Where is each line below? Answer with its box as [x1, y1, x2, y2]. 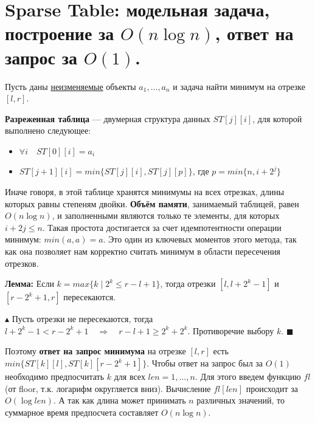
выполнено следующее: [5, 124, 91, 137]
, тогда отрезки [160, 277, 216, 290]
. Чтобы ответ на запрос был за [147, 357, 263, 369]
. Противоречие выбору [187, 324, 274, 337]
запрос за [5, 44, 77, 69]
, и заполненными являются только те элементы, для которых [52, 209, 280, 222]
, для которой [252, 112, 302, 125]
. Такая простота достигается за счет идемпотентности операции [42, 221, 282, 233]
